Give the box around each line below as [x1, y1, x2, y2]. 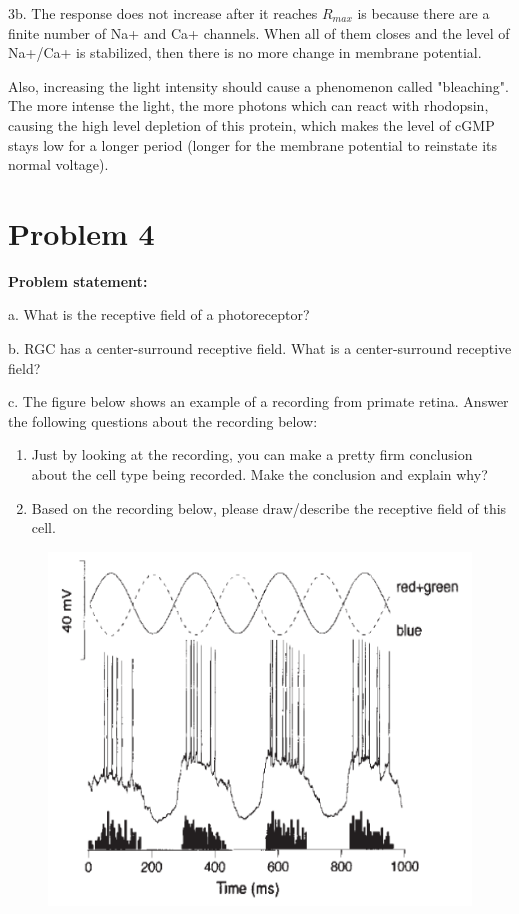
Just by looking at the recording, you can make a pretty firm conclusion [31, 444, 473, 465]
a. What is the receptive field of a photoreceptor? [8, 304, 310, 325]
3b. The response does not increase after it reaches [8, 3, 318, 23]
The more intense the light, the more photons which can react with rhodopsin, [8, 95, 489, 116]
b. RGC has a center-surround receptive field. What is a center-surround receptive [8, 338, 512, 359]
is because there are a [357, 3, 490, 23]
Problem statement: [8, 270, 148, 291]
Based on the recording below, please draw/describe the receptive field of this [31, 497, 507, 518]
